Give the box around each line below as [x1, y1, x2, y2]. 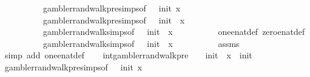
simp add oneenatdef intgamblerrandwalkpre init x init [4, 49, 252, 61]
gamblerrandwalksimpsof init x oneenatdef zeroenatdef [42, 25, 305, 38]
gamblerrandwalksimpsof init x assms [42, 37, 240, 49]
